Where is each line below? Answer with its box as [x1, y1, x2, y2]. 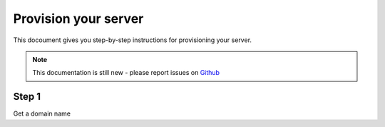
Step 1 [13, 91, 41, 103]
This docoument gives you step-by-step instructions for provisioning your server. [13, 36, 252, 44]
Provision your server [13, 11, 144, 26]
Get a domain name [13, 109, 71, 118]
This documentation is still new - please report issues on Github [32, 68, 220, 77]
